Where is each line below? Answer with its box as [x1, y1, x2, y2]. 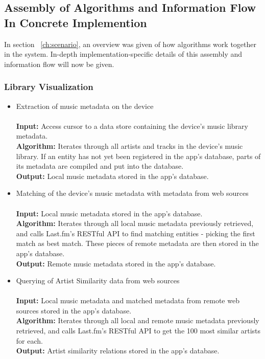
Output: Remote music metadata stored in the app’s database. [16, 258, 216, 268]
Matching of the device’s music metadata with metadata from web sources [16, 188, 249, 198]
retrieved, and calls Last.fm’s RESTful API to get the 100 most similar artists [16, 325, 261, 336]
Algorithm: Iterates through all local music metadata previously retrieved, [16, 218, 254, 229]
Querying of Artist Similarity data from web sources [16, 275, 180, 286]
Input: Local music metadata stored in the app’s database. [16, 208, 203, 218]
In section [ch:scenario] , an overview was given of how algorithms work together [4, 38, 256, 49]
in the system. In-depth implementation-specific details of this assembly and [4, 49, 243, 59]
